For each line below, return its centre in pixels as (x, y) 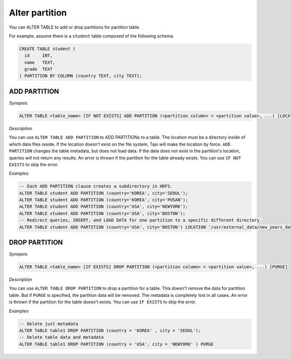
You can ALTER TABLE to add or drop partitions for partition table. (75, 27)
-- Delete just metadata (49, 324)
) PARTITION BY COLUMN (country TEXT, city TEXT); (81, 76)
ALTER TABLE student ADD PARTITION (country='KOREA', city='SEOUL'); (104, 193)
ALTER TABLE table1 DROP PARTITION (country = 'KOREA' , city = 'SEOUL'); (110, 331)
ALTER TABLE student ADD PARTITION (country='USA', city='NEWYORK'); (104, 207)
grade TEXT (39, 69)
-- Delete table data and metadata (61, 337)
